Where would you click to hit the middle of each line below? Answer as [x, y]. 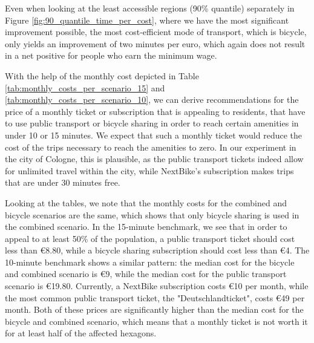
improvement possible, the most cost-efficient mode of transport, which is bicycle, [156, 32]
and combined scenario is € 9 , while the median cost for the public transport [146, 274]
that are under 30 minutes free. [63, 182]
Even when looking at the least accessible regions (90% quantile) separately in [150, 8]
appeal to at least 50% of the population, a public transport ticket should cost [150, 238]
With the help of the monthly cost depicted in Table [102, 75]
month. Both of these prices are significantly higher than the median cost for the [154, 309]
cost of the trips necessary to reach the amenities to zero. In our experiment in [151, 147]
